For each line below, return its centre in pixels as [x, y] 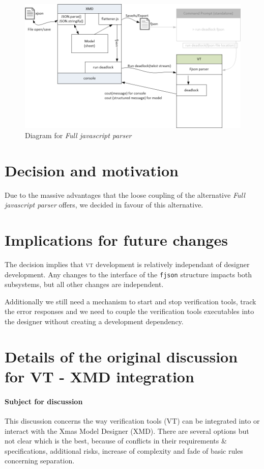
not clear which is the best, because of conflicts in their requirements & [116, 441]
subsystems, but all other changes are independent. [84, 284]
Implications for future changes [116, 240]
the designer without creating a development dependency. [94, 321]
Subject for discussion [44, 401]
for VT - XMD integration [99, 376]
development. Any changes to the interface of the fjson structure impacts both [128, 274]
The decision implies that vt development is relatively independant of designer [127, 264]
